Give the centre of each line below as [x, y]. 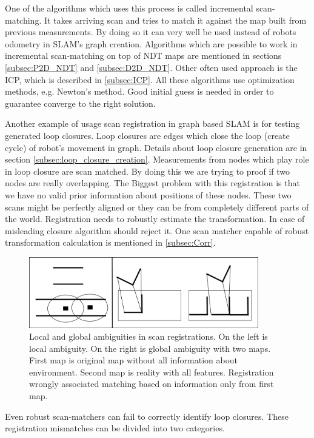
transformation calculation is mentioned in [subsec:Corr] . [110, 242]
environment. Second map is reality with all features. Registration [152, 372]
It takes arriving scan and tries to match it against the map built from [175, 20]
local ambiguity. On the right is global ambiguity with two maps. [150, 348]
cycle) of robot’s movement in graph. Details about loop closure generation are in [156, 147]
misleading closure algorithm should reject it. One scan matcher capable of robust [157, 230]
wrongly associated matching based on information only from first [152, 384]
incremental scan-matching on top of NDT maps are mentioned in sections [143, 56]
